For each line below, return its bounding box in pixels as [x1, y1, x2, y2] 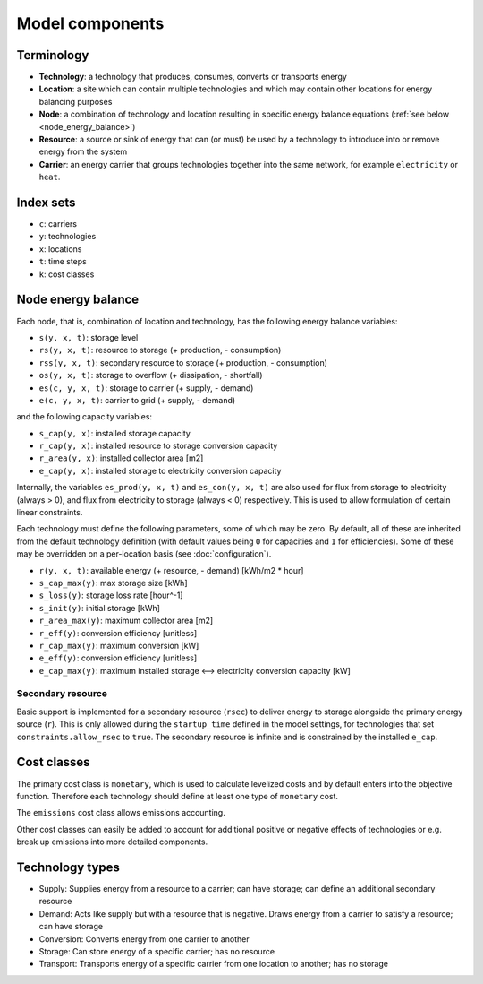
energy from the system [38, 146, 128, 157]
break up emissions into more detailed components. [16, 836, 208, 847]
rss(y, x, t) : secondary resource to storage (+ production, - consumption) [38, 357, 328, 367]
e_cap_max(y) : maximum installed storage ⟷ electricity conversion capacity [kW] [38, 665, 351, 676]
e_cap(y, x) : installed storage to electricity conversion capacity [38, 465, 282, 476]
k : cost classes [38, 269, 95, 280]
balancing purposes [38, 96, 113, 107]
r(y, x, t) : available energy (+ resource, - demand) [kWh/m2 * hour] [38, 565, 304, 575]
